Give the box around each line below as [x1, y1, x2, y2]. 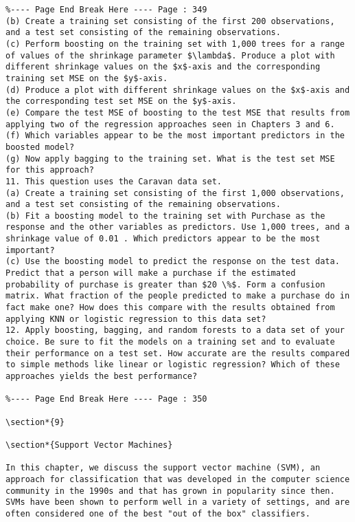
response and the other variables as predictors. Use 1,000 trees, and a [5, 222, 350, 232]
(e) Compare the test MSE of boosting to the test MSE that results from [5, 107, 350, 118]
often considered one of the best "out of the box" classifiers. [5, 508, 310, 519]
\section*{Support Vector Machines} [5, 439, 173, 450]
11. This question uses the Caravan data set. [5, 176, 222, 186]
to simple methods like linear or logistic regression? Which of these [5, 360, 340, 370]
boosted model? [5, 142, 75, 152]
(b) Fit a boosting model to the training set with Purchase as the [5, 210, 325, 221]
